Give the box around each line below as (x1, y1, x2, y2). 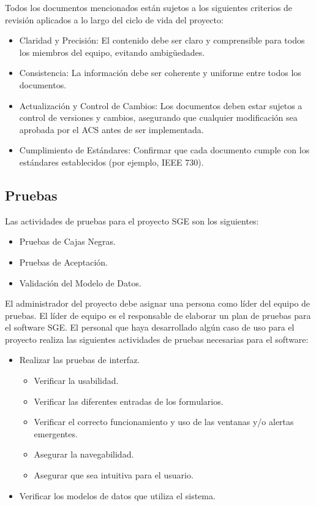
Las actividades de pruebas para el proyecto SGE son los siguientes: (5, 214, 259, 227)
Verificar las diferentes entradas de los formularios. (34, 394, 224, 407)
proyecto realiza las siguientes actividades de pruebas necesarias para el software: (5, 332, 309, 345)
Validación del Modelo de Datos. (19, 276, 141, 289)
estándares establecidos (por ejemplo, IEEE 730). (19, 155, 204, 168)
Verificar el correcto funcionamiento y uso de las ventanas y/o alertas (34, 415, 294, 428)
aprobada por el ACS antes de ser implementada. (19, 123, 204, 136)
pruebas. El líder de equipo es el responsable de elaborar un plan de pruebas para (5, 309, 311, 321)
